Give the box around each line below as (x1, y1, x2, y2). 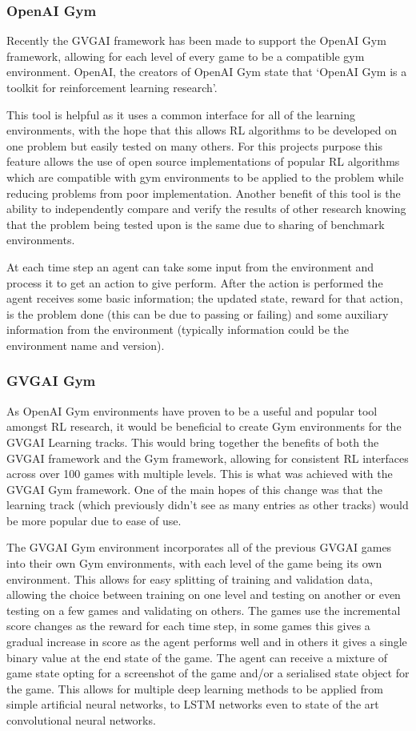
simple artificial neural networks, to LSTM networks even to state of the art (6, 696, 379, 713)
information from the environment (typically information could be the (6, 321, 349, 338)
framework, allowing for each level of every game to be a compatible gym (6, 47, 365, 64)
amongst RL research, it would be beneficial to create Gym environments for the (6, 418, 402, 435)
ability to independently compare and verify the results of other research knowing (6, 200, 406, 217)
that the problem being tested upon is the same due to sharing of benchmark (6, 215, 385, 232)
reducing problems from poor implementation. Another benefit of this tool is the (6, 184, 401, 201)
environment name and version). (6, 336, 165, 353)
